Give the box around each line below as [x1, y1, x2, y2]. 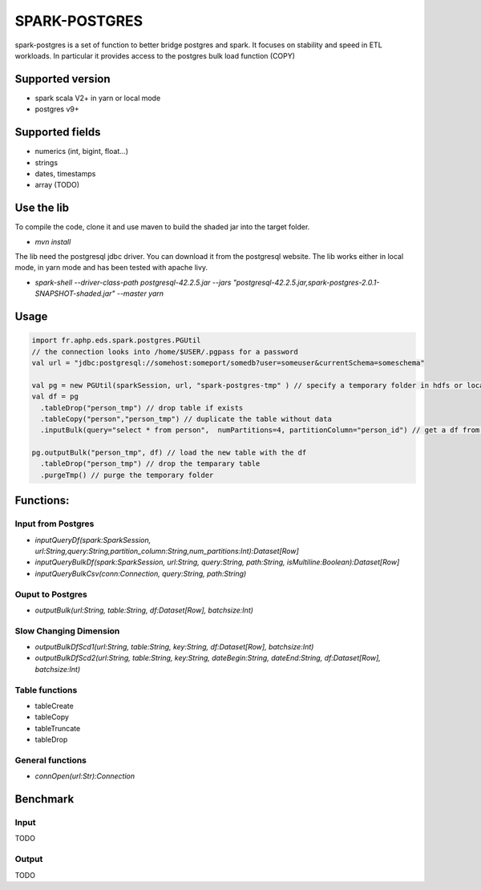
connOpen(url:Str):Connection [34, 771, 135, 781]
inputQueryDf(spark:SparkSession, [34, 535, 152, 544]
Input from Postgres [14, 518, 95, 529]
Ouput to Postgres [14, 589, 87, 600]
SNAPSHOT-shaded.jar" [34, 289, 115, 298]
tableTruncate [34, 723, 81, 733]
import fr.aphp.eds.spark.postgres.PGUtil [31, 336, 201, 345]
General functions [14, 754, 87, 766]
